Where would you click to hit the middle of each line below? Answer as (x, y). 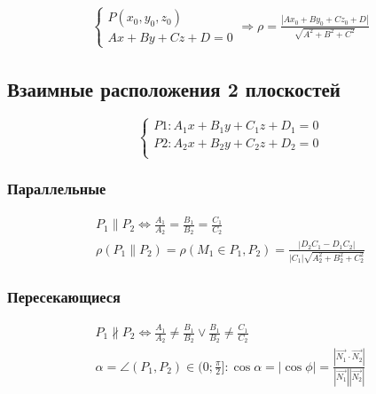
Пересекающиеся (64, 296)
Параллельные (57, 189)
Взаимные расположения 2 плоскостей (174, 88)
